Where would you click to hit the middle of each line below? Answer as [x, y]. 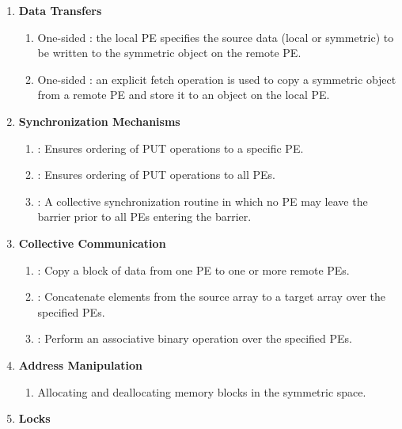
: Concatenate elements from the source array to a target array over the [212, 296]
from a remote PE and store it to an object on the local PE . [184, 95]
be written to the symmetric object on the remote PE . [169, 53]
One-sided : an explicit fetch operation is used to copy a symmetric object [217, 79]
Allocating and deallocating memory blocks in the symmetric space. [202, 391]
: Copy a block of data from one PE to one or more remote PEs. [193, 270]
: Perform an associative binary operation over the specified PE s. [195, 338]
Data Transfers [60, 10]
